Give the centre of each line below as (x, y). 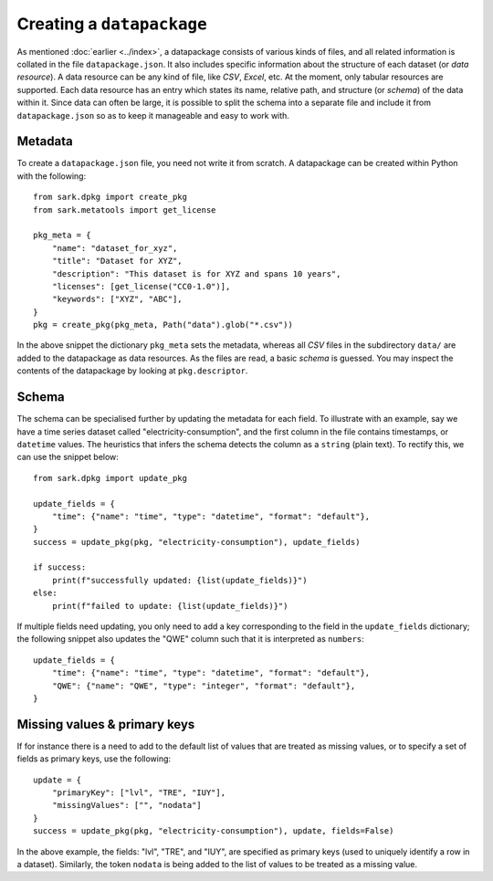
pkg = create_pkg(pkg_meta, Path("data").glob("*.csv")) (163, 325)
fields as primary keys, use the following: (94, 759)
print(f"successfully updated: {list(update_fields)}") (179, 580)
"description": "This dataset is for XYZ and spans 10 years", (196, 273)
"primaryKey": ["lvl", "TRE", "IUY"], (139, 793)
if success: (60, 567)
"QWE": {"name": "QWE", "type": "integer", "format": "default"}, (204, 686)
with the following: (52, 176)
